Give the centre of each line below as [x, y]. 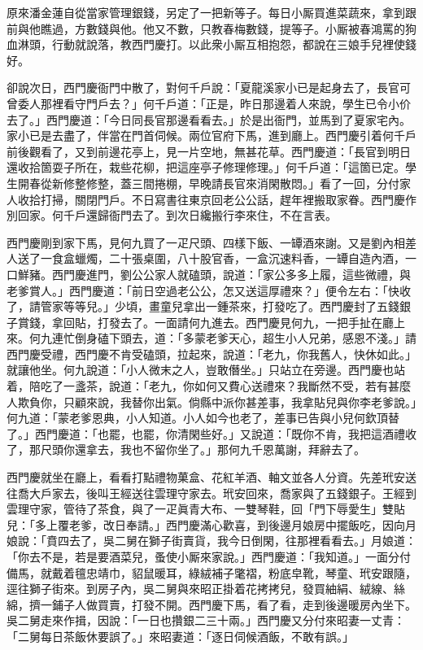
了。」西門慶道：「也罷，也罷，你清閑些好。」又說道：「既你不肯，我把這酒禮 [206, 433]
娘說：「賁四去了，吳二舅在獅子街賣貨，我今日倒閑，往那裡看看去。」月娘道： [211, 541]
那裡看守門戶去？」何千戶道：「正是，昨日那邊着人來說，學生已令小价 [225, 103]
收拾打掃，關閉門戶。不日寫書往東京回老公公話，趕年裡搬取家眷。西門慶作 [217, 199]
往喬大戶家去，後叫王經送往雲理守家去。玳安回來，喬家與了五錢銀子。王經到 [211, 493]
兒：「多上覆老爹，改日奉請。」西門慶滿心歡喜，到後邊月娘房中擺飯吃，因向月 [211, 524]
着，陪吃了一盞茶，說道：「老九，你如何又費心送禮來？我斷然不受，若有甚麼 [209, 386]
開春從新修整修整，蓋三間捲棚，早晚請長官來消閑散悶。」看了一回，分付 [208, 183]
